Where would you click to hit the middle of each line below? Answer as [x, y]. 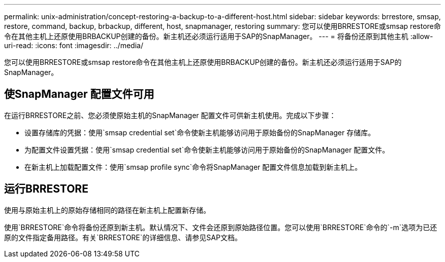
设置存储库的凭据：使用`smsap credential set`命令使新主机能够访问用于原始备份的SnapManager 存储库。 [200, 132]
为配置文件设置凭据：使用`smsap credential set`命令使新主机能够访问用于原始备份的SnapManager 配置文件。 [207, 149]
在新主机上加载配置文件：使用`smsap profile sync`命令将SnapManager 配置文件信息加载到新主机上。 [193, 167]
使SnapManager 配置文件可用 [79, 94]
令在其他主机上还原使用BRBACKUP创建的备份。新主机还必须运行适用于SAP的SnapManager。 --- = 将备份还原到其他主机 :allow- [219, 36]
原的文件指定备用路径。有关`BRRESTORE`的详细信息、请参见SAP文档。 [123, 237]
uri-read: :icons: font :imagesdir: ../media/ [74, 45]
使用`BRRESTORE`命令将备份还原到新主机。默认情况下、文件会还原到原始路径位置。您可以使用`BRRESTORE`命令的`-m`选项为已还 [221, 227]
